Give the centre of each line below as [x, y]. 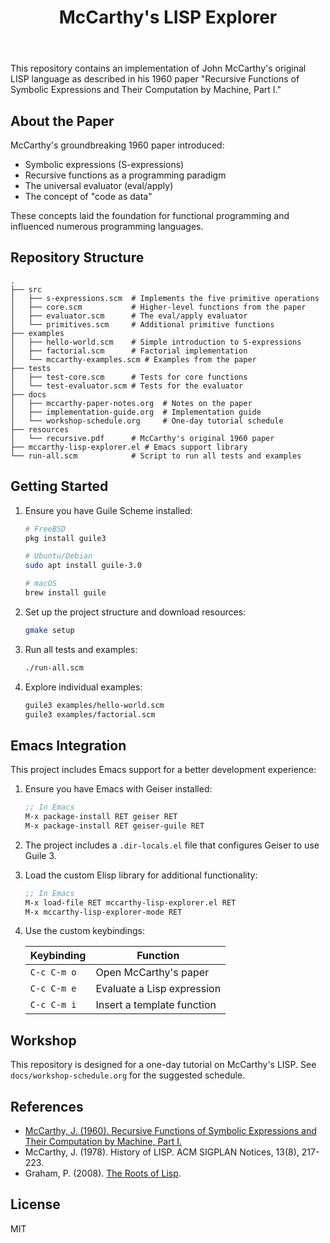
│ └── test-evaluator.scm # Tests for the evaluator [127, 386]
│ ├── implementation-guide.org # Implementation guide [136, 412]
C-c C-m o [53, 972]
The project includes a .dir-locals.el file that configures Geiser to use [172, 845]
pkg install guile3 [65, 538]
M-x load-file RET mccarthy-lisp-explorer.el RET [130, 902]
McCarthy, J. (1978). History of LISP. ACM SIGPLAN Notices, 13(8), [162, 1152]
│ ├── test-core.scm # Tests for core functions [129, 377]
